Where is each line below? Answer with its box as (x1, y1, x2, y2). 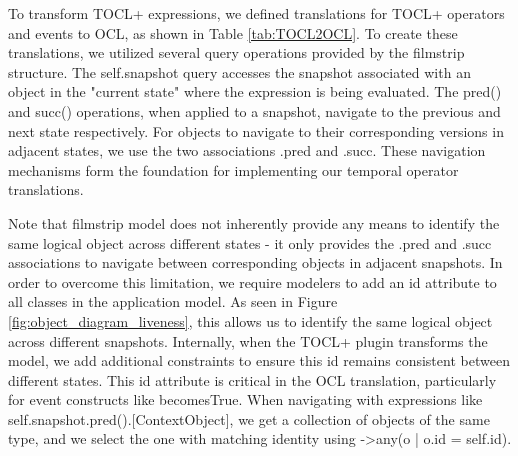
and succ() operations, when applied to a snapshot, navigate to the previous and (8, 100, 501, 121)
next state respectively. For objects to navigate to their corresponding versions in (8, 120, 504, 141)
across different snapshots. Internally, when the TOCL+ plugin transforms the (8, 330, 488, 351)
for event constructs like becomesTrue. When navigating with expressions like (8, 389, 483, 410)
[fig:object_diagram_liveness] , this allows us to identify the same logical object (8, 310, 493, 331)
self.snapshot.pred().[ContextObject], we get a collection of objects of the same (8, 408, 490, 429)
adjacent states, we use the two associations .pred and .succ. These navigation (8, 140, 486, 161)
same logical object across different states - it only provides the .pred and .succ (8, 232, 492, 253)
